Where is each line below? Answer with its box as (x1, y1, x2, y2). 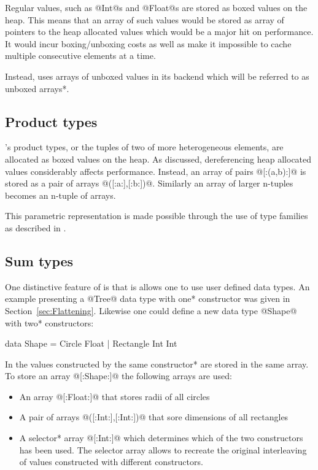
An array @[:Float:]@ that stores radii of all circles (19, 390, 210, 403)
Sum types (5, 251, 74, 270)
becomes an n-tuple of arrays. (5, 188, 116, 201)
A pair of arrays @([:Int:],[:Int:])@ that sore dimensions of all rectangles (19, 410, 289, 423)
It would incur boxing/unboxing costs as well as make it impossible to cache (5, 37, 292, 50)
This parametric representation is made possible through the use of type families (5, 209, 308, 222)
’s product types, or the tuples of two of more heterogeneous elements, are (5, 141, 284, 153)
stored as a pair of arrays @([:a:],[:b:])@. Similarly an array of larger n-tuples (5, 177, 293, 190)
